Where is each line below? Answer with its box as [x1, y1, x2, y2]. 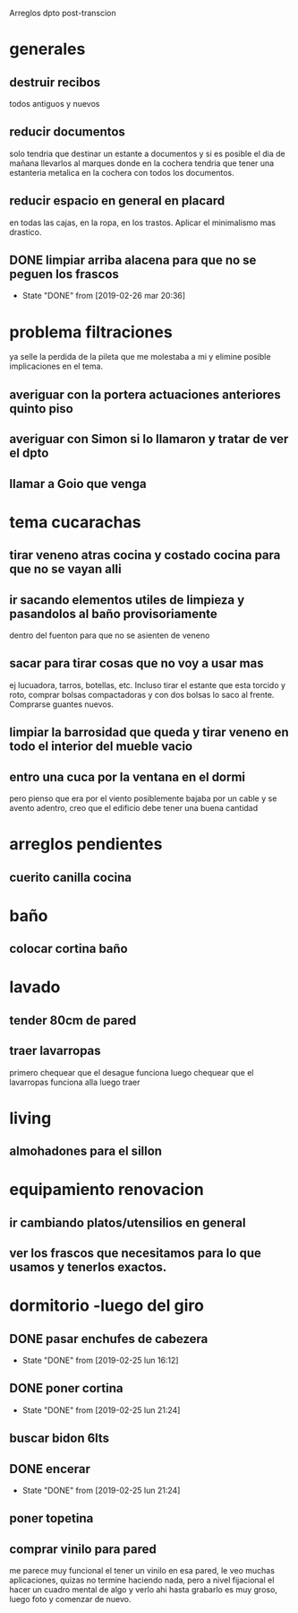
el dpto [9, 446, 49, 461]
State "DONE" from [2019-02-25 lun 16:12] [21, 1355, 179, 1366]
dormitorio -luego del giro [9, 1295, 204, 1316]
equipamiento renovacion [9, 1180, 204, 1200]
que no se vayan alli [9, 562, 123, 577]
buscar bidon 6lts [9, 1431, 110, 1446]
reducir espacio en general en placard [9, 193, 226, 209]
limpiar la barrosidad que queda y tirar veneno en [9, 725, 289, 740]
